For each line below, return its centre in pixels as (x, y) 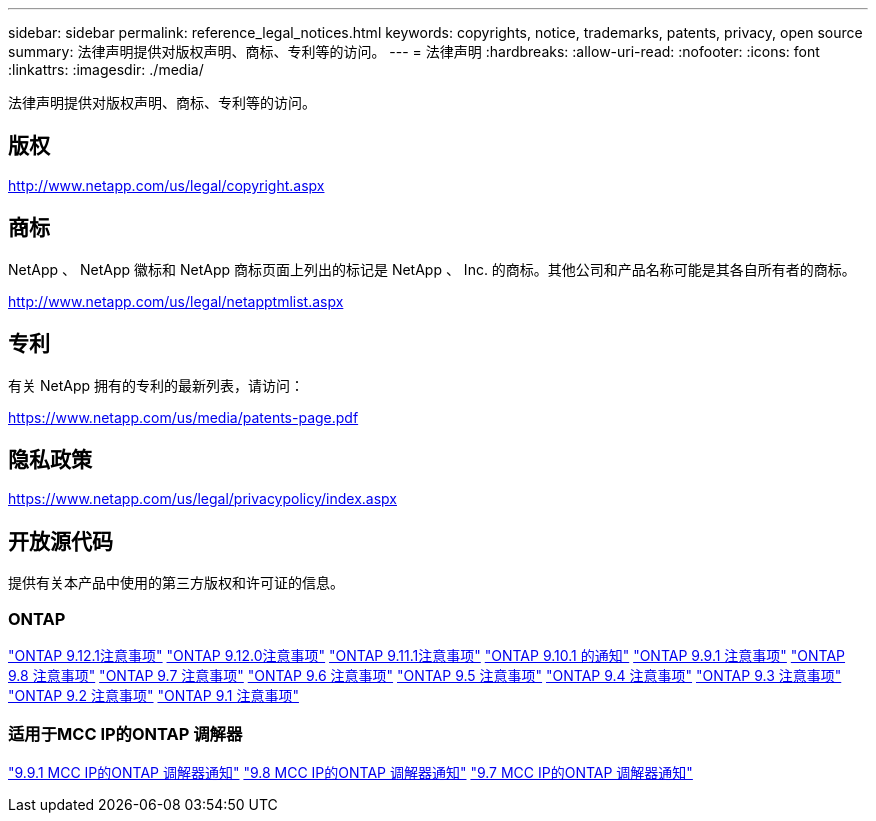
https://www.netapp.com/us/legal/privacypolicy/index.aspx (202, 499)
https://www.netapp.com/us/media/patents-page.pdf (183, 417)
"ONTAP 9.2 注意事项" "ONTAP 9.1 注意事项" (153, 695)
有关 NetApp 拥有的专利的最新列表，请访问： (156, 385)
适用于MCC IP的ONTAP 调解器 (125, 734)
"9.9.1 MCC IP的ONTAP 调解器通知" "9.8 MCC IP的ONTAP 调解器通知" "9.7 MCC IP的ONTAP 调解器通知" (350, 772)
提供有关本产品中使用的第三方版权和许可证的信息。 (176, 583)
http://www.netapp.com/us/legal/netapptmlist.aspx (176, 301)
